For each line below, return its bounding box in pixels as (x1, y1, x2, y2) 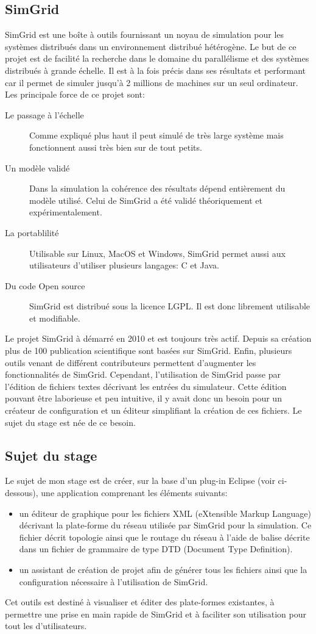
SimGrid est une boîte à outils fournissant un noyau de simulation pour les (5, 28, 284, 41)
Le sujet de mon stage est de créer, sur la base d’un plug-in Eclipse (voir (5, 474, 275, 487)
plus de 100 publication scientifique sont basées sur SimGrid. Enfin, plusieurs (5, 344, 292, 357)
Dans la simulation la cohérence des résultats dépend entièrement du (29, 182, 286, 195)
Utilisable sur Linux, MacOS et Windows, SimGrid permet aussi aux (29, 247, 286, 259)
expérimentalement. (29, 206, 102, 218)
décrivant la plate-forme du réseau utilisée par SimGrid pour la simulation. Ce (19, 519, 312, 531)
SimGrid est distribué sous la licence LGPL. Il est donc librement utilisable (29, 300, 311, 312)
